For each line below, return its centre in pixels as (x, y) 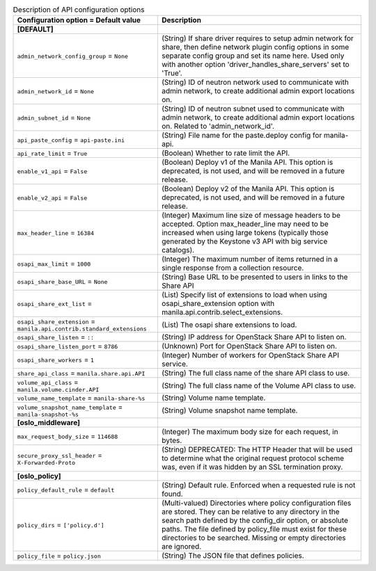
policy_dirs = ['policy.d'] (61, 525)
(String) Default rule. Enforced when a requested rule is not (258, 485)
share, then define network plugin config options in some (255, 47)
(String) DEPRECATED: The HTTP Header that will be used (257, 450)
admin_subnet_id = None (54, 118)
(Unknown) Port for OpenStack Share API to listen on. (249, 346)
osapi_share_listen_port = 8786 (68, 346)
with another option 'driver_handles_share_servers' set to (255, 65)
